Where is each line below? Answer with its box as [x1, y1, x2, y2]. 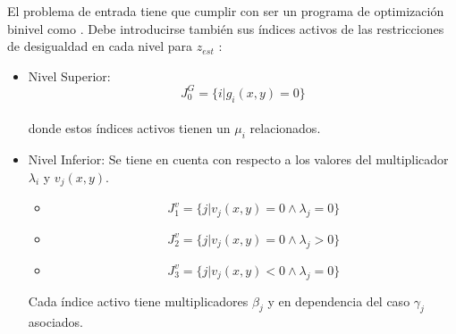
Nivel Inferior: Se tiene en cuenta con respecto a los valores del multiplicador [28, 150, 449, 169]
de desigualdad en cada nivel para [7, 37, 193, 55]
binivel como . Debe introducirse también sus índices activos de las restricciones [7, 19, 444, 38]
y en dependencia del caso [267, 291, 410, 310]
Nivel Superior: [28, 66, 111, 85]
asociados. [28, 313, 84, 331]
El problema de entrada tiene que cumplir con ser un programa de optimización [7, 2, 444, 20]
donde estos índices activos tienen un [28, 119, 231, 138]
